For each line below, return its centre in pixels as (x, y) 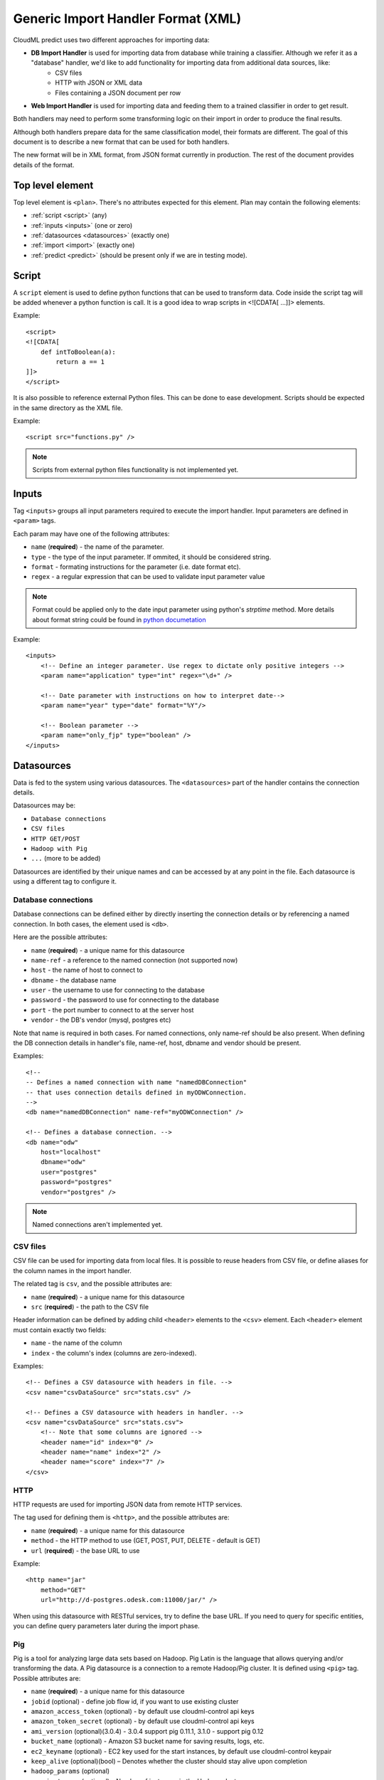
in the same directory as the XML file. (68, 408)
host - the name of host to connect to (87, 970)
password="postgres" (76, 1182)
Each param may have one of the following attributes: (91, 533)
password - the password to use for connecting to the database (125, 1000)
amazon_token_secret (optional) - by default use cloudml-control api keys (143, 1721)
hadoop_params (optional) (70, 1771)
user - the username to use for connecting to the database (118, 990)
